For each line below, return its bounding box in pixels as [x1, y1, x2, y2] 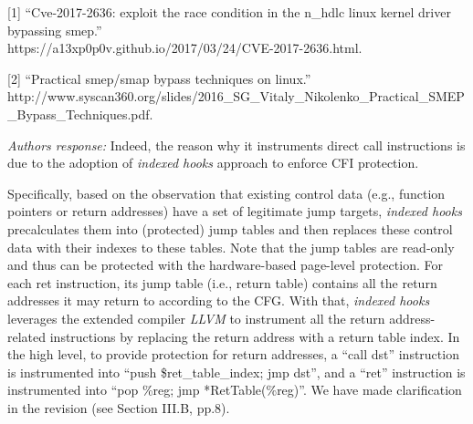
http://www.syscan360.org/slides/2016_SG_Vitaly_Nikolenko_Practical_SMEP [7, 87, 465, 106]
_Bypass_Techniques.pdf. [7, 104, 153, 123]
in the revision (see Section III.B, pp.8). [7, 398, 230, 417]
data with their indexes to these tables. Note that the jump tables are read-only [7, 237, 455, 256]
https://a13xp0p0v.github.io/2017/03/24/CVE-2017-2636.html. [7, 38, 363, 57]
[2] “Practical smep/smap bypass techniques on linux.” [7, 68, 311, 88]
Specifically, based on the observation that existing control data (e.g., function [7, 183, 446, 202]
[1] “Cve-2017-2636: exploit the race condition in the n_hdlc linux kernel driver [7, 3, 451, 21]
